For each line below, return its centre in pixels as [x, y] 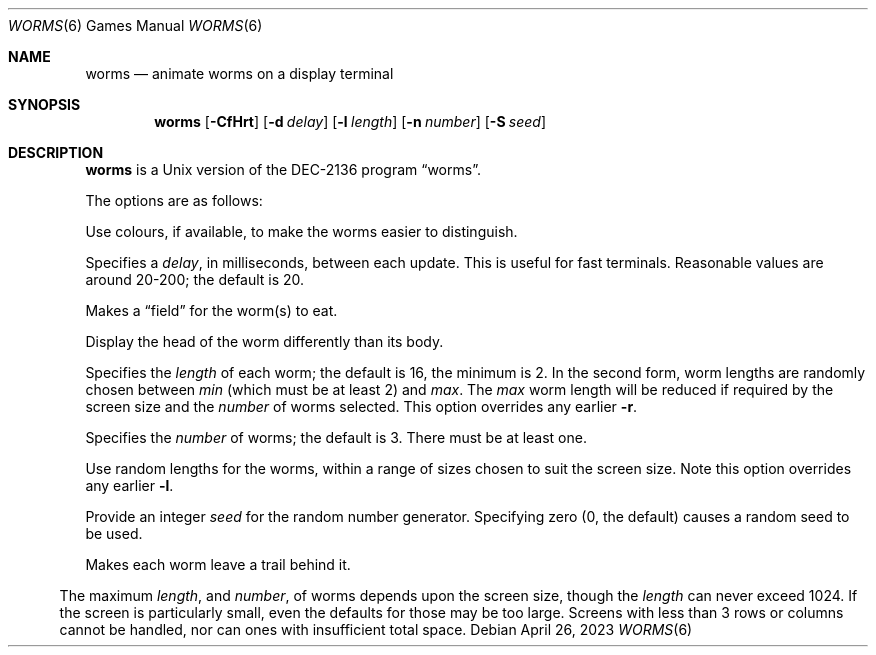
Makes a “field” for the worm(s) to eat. [211, 310]
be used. [114, 533]
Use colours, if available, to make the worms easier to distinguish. [301, 231]
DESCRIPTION [56, 152]
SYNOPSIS [44, 104]
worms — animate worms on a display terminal [239, 73]
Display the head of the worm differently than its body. [264, 341]
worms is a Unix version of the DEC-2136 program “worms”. [283, 169]
